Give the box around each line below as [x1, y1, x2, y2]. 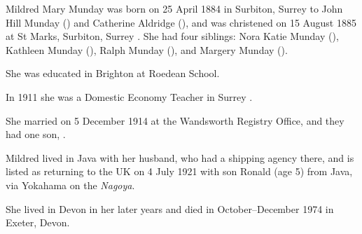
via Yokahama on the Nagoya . [6, 177, 135, 192]
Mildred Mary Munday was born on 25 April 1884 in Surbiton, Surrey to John [6, 1, 343, 15]
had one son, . [6, 127, 66, 142]
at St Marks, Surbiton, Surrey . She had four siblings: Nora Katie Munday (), [6, 29, 339, 43]
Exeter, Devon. [6, 215, 70, 230]
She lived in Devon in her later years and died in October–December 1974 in [6, 201, 334, 216]
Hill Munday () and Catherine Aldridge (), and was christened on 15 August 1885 [6, 15, 356, 29]
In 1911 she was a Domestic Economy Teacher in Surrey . [6, 89, 253, 104]
